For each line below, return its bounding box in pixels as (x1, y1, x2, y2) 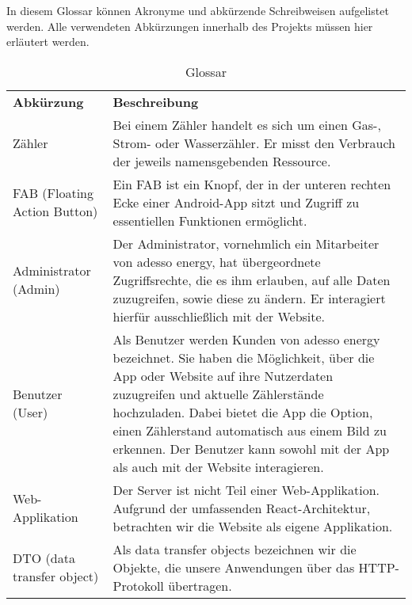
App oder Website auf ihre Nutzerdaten (113, 366, 334, 385)
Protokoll (113, 576, 164, 595)
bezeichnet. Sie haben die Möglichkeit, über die (113, 348, 375, 367)
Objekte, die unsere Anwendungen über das (113, 557, 355, 576)
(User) (13, 402, 48, 421)
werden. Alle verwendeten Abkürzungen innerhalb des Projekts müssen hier (6, 17, 373, 34)
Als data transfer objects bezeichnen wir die (113, 539, 357, 558)
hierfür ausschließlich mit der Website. (113, 306, 326, 325)
